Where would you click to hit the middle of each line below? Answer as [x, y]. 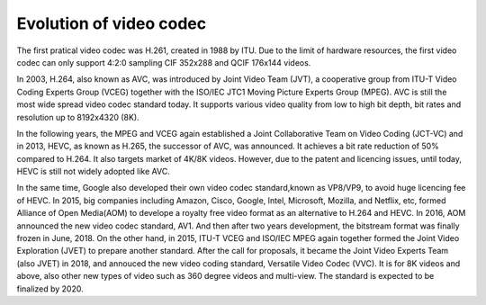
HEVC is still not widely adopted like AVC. [93, 172]
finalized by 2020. [50, 289]
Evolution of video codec [112, 23]
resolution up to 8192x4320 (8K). [78, 117]
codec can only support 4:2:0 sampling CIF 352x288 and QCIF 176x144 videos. [164, 62]
